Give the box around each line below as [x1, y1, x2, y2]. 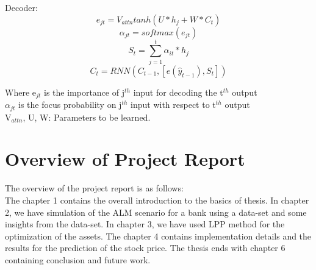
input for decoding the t [133, 85, 223, 98]
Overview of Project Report [5, 146, 245, 171]
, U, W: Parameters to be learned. [23, 110, 151, 123]
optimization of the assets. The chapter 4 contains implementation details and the [5, 229, 312, 242]
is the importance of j [44, 85, 124, 98]
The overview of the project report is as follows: [5, 182, 184, 194]
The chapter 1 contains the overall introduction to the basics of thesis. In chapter [5, 193, 309, 206]
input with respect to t [131, 98, 216, 111]
